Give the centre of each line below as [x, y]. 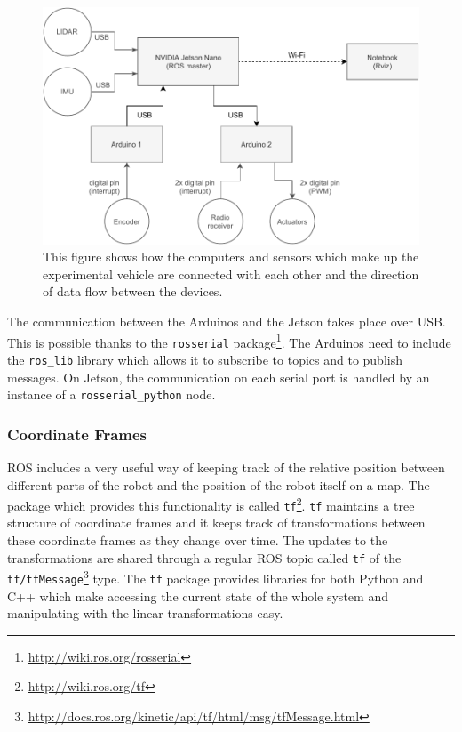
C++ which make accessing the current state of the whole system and [198, 595]
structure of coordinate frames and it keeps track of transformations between [216, 523]
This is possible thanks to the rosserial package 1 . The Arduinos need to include [229, 341]
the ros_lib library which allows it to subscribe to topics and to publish [205, 359]
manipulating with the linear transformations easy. [145, 613]
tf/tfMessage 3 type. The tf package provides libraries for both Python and [215, 577]
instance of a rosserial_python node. [112, 394]
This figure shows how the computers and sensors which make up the [231, 257]
